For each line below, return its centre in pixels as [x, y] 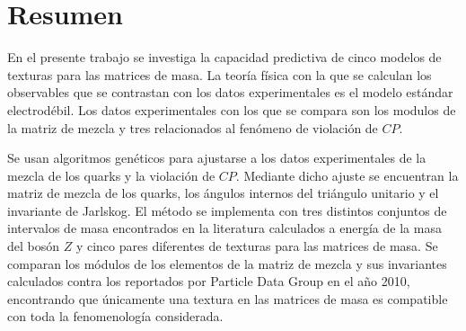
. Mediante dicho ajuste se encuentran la [347, 175]
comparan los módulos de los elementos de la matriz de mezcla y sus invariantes [227, 263]
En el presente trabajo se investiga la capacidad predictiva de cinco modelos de [224, 57]
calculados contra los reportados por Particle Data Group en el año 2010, [209, 281]
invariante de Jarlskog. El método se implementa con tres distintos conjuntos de [227, 210]
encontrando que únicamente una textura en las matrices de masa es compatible [228, 298]
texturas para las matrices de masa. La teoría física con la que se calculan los [220, 74]
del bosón [34, 246]
